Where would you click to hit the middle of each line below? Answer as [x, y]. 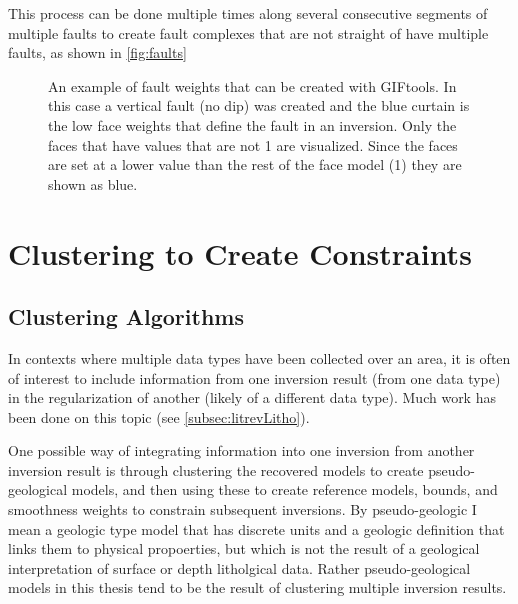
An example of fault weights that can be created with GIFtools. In [252, 85]
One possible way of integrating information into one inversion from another [241, 450]
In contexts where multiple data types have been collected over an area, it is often [259, 357]
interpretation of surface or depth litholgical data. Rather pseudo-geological [239, 567]
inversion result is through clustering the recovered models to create [216, 469]
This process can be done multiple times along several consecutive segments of [248, 13]
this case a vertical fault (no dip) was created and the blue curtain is [259, 105]
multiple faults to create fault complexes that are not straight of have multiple [248, 32]
